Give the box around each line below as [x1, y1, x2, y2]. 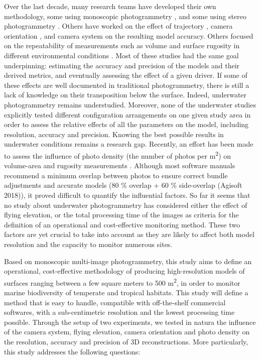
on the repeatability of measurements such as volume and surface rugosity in [4, 40, 240, 51]
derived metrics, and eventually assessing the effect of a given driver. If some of [4, 70, 247, 80]
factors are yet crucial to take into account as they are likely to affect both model [4, 229, 254, 239]
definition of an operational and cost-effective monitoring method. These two [4, 219, 240, 229]
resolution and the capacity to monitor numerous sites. [4, 238, 173, 249]
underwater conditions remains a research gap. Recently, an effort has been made [4, 139, 253, 149]
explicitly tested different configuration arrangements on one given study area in [4, 109, 251, 119]
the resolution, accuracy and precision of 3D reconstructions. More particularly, [4, 336, 248, 346]
